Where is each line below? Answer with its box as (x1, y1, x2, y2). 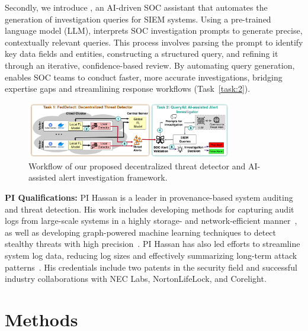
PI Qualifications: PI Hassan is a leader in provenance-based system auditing (5, 191, 293, 203)
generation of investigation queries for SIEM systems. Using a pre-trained (5, 12, 271, 25)
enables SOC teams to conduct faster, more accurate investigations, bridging (5, 70, 283, 83)
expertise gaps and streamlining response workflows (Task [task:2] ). (5, 82, 251, 95)
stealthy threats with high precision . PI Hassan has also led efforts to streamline (5, 237, 300, 250)
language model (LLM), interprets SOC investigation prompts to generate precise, (5, 24, 303, 37)
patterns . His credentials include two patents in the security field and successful (5, 261, 297, 273)
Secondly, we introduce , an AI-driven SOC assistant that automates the (5, 1, 268, 13)
